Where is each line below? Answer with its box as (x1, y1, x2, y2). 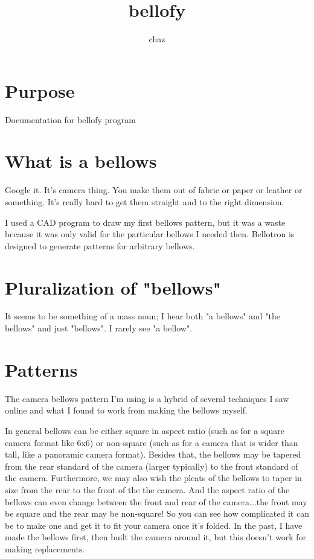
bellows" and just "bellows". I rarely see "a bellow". (5, 322, 193, 334)
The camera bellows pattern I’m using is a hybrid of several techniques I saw (5, 392, 289, 404)
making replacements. (5, 542, 85, 555)
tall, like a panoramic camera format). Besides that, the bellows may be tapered (5, 448, 301, 461)
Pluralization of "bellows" (5, 275, 221, 299)
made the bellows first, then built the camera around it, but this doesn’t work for (5, 531, 307, 543)
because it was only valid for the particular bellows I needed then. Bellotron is (5, 228, 295, 240)
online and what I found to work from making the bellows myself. (5, 404, 248, 417)
